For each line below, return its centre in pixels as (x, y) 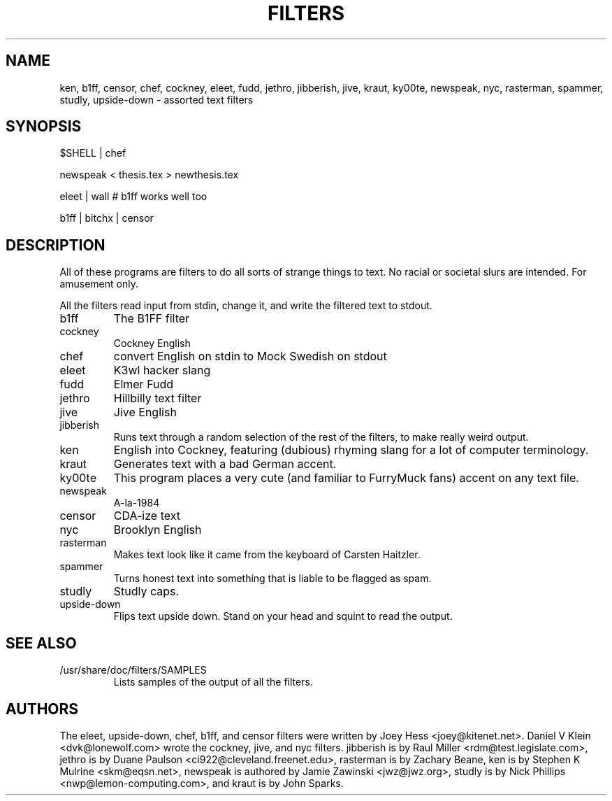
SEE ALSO (41, 643)
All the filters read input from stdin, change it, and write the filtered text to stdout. (246, 306)
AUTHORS (42, 709)
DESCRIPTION (56, 245)
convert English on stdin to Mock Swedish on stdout (250, 356)
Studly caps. (146, 591)
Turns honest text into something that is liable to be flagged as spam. (272, 579)
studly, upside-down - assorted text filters (156, 99)
